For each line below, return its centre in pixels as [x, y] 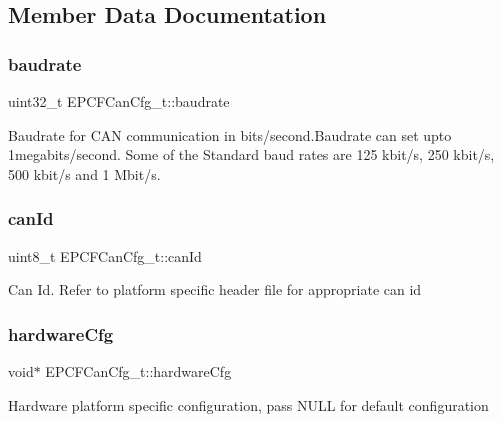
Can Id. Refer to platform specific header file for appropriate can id [215, 289]
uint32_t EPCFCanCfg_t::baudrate [119, 101]
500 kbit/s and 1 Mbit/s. [84, 173]
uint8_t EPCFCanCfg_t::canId [105, 255]
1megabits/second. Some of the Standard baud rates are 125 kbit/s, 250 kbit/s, [251, 154]
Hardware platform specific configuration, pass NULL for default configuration [248, 404]
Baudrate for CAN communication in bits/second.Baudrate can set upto [230, 134]
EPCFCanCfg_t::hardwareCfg [138, 371]
